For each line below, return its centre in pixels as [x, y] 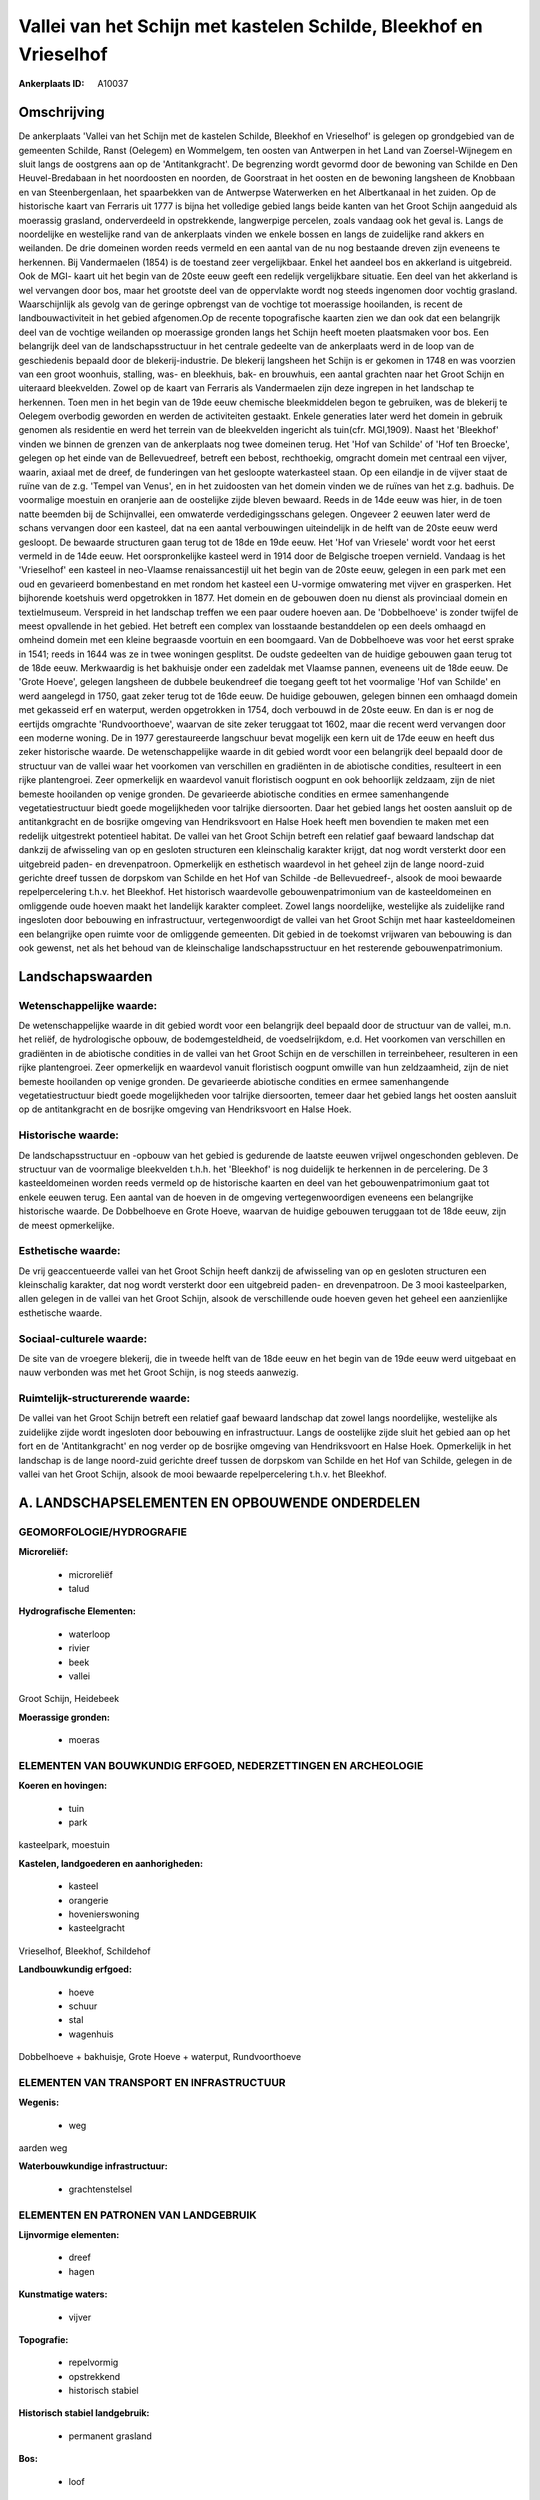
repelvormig [93, 2362]
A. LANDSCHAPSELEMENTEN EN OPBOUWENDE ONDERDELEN [219, 1502]
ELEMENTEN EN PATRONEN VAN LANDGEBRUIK [137, 2215]
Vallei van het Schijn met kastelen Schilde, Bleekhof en [251, 26]
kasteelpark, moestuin [64, 1845]
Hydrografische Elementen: [77, 1611]
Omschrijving [61, 112]
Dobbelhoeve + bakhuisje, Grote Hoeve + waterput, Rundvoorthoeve [160, 2057]
